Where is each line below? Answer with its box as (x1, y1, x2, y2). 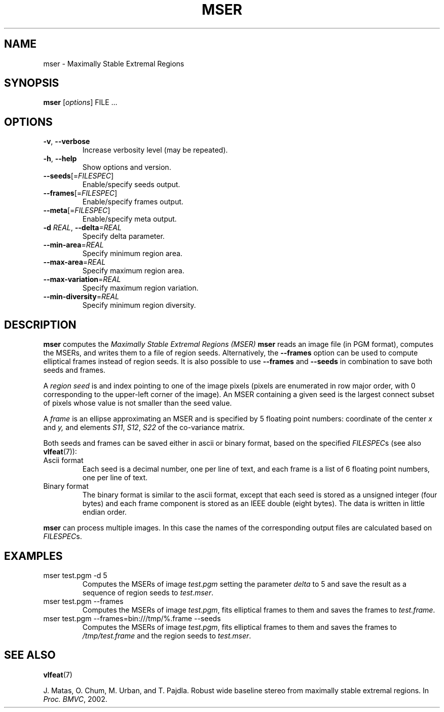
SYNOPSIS (4, 77, 59, 90)
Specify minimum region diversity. (82, 301, 196, 310)
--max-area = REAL (43, 258, 106, 267)
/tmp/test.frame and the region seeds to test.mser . (82, 631, 251, 640)
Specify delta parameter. (82, 232, 165, 241)
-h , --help (43, 154, 77, 163)
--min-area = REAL (43, 240, 104, 250)
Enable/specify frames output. (82, 197, 183, 206)
